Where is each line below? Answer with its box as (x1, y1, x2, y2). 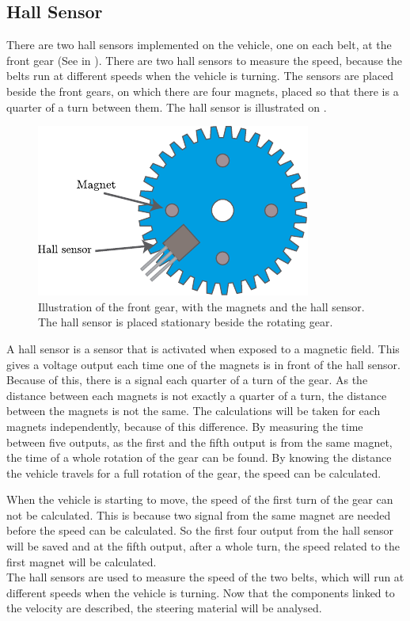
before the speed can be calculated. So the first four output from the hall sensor (6, 522, 393, 539)
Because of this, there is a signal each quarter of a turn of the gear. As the (6, 371, 368, 388)
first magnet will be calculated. (6, 553, 157, 570)
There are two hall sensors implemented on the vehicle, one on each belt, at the (6, 36, 392, 53)
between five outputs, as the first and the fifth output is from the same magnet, (6, 433, 393, 450)
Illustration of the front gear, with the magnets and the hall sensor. (38, 298, 365, 314)
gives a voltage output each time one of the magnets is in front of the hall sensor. (6, 356, 401, 372)
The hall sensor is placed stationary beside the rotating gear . (38, 314, 333, 330)
